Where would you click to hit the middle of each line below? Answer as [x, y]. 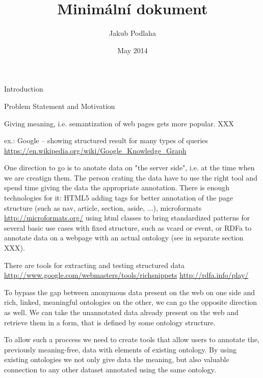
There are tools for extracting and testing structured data [94, 265]
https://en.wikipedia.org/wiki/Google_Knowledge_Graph [95, 150]
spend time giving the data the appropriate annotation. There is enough [117, 187]
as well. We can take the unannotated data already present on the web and [121, 312]
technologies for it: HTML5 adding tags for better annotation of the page [119, 198]
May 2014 [133, 50]
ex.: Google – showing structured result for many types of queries [106, 140]
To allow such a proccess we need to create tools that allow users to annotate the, [132, 339]
